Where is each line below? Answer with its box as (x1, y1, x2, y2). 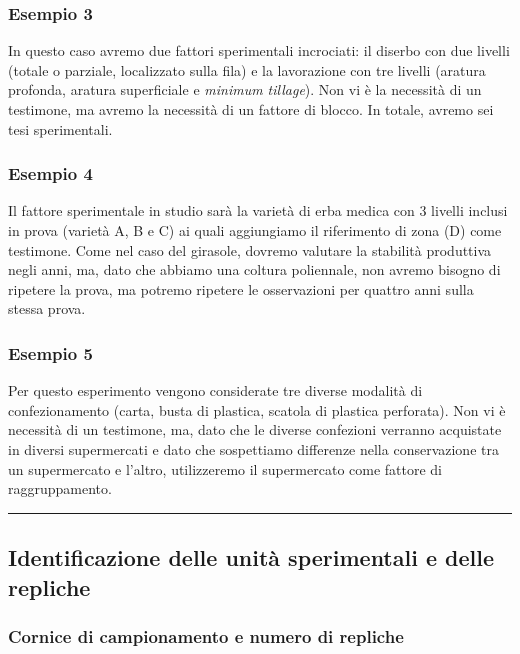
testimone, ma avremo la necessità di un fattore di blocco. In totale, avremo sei (8, 99, 494, 119)
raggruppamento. (8, 478, 112, 499)
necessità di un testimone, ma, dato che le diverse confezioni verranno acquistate (8, 419, 502, 440)
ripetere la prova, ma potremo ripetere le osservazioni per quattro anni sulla (8, 278, 474, 299)
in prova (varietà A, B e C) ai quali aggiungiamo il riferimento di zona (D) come (8, 220, 502, 240)
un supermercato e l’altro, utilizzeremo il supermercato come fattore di (8, 458, 443, 479)
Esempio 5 (8, 340, 93, 365)
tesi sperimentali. (8, 118, 113, 139)
